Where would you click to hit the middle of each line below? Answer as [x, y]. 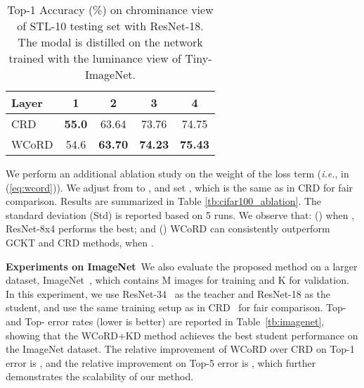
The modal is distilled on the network [110, 42]
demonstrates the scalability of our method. [100, 376]
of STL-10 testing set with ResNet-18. [110, 26]
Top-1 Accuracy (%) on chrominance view [110, 10]
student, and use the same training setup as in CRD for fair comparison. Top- [176, 307]
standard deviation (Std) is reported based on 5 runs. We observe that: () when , [180, 214]
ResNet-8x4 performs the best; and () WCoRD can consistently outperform [168, 229]
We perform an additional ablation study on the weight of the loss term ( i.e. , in [177, 173]
